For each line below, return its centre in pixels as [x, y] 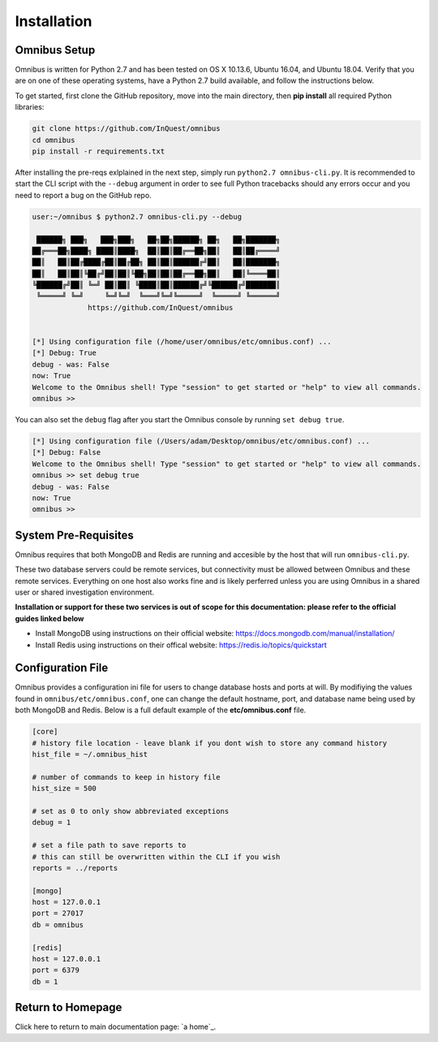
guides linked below [49, 618]
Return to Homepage [69, 1007]
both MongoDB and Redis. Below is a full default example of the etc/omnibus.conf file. [161, 710]
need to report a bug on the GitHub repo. [83, 195]
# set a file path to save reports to [109, 845]
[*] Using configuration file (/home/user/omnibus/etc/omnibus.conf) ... [182, 342]
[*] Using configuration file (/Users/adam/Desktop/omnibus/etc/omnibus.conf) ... [201, 441]
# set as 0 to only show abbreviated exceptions [131, 811]
